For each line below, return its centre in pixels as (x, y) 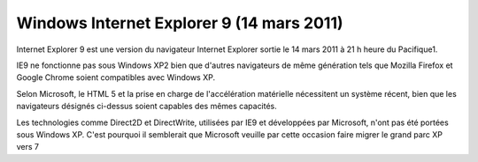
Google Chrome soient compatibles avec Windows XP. (116, 77)
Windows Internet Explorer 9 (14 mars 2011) (180, 23)
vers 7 (28, 147)
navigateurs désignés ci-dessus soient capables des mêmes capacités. (147, 107)
